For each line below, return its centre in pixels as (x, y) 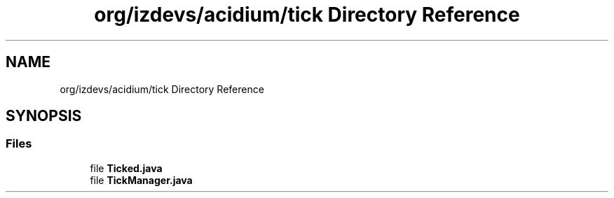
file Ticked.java (126, 168)
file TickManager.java (141, 180)
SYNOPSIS (44, 116)
